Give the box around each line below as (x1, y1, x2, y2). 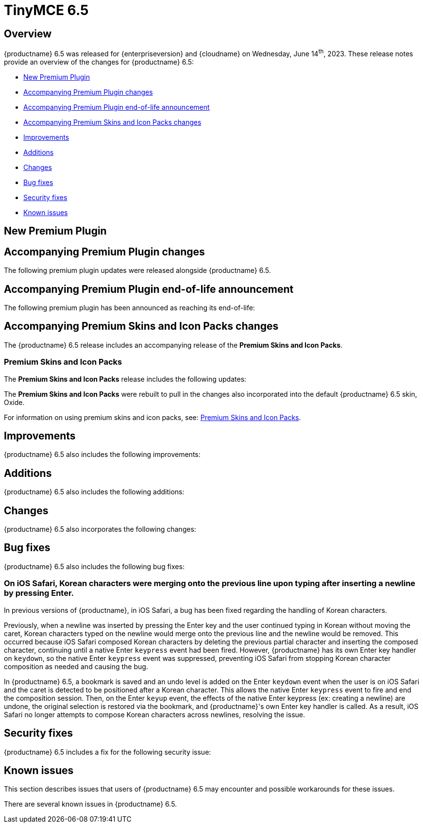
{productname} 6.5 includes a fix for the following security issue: (4, 747, 211, 756)
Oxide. (4, 398, 25, 406)
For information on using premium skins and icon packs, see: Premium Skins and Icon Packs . (4, 413, 301, 422)
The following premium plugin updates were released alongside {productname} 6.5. (4, 266, 271, 275)
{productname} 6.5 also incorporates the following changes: (4, 525, 196, 534)
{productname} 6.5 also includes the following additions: (4, 488, 185, 496)
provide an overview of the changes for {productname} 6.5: (4, 57, 194, 66)
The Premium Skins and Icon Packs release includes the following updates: (4, 374, 247, 383)
